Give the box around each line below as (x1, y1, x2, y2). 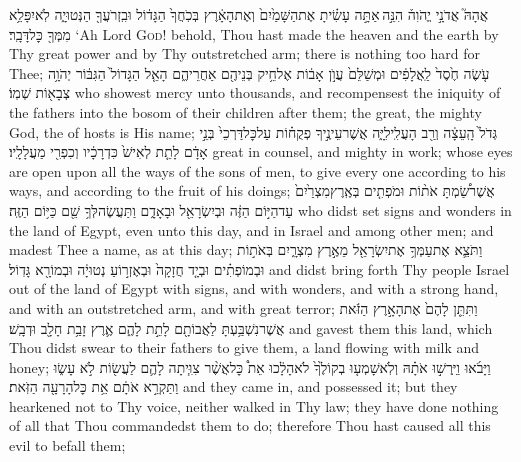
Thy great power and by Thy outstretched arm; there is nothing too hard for (9, 43, 481, 64)
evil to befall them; (9, 435, 126, 456)
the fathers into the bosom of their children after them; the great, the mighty (9, 101, 482, 122)
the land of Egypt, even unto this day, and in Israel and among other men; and (9, 219, 494, 240)
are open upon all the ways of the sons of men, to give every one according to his (9, 160, 506, 181)
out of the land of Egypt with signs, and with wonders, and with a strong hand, (9, 278, 499, 299)
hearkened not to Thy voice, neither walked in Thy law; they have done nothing (9, 395, 499, 416)
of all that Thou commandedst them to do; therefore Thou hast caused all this (9, 415, 491, 436)
